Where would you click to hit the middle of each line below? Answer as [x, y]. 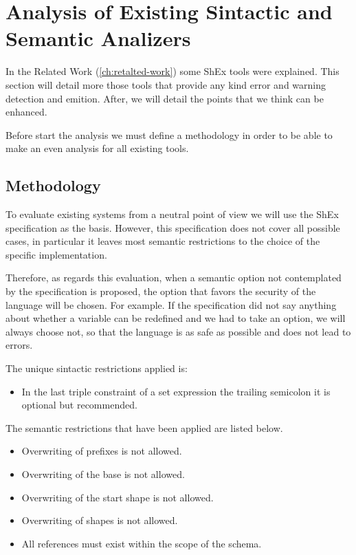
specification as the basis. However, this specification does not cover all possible [173, 227]
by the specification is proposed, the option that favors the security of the [161, 291]
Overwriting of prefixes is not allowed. [102, 451]
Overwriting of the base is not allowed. [103, 474]
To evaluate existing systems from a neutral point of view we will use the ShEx [172, 214]
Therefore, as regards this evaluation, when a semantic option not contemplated [174, 277]
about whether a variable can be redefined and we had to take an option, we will [176, 318]
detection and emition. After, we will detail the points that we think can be [165, 98]
